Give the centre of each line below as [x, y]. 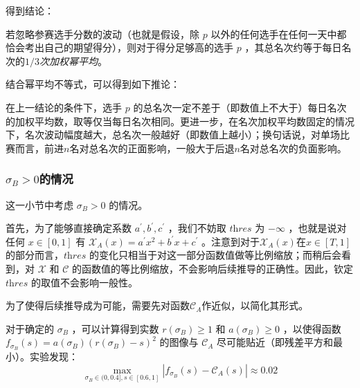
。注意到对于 [231, 241]
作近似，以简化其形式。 [255, 305]
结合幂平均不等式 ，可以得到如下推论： [93, 84]
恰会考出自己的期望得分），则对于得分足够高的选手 [119, 47]
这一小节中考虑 [39, 204]
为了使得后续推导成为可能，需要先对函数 [98, 305]
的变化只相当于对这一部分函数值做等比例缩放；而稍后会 [215, 255]
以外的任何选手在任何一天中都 [279, 34]
